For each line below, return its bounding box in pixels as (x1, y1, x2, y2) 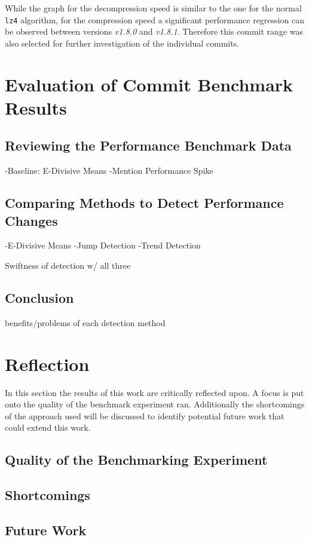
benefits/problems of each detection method (5, 316, 166, 329)
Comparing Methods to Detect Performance (5, 194, 284, 212)
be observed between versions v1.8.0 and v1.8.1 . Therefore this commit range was (5, 25, 303, 38)
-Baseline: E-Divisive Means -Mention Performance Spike (5, 164, 213, 177)
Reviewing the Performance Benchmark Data (5, 136, 292, 155)
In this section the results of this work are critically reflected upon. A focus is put (5, 386, 304, 398)
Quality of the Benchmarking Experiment (5, 450, 268, 469)
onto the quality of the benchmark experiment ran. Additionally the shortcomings (5, 398, 305, 410)
